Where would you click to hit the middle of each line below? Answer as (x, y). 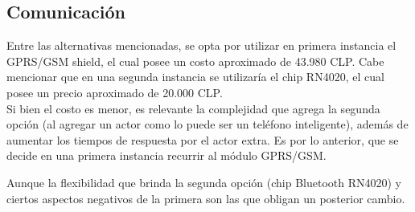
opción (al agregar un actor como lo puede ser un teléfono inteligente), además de (207, 124)
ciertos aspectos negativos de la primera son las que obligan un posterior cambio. (206, 198)
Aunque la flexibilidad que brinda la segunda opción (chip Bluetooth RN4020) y (204, 182)
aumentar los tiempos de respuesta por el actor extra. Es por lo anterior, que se (203, 139)
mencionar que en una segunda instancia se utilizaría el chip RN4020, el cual (195, 77)
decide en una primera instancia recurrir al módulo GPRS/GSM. (166, 155)
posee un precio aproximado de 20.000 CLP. (115, 92)
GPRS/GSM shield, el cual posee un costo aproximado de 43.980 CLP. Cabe (195, 61)
